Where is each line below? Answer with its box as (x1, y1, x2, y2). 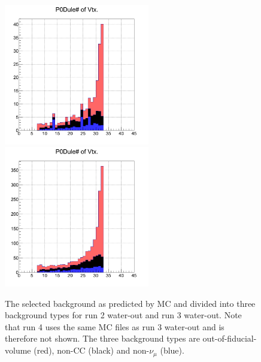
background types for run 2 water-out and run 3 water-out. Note (5, 309, 242, 321)
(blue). (160, 344, 184, 357)
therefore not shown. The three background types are (5, 332, 200, 345)
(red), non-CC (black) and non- (34, 344, 150, 357)
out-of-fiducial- (202, 332, 257, 345)
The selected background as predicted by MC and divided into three (5, 297, 256, 309)
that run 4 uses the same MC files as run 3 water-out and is (5, 320, 224, 333)
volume (5, 344, 31, 357)
